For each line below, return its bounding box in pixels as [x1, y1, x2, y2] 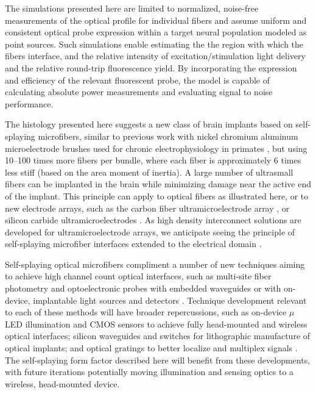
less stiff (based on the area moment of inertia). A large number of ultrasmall [5, 165, 293, 178]
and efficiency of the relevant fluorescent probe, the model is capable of [5, 73, 270, 86]
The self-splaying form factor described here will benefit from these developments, [5, 353, 311, 366]
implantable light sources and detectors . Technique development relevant [33, 293, 307, 306]
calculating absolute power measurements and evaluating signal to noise [5, 85, 273, 98]
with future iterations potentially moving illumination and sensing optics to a [5, 365, 294, 378]
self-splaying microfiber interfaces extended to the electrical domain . [5, 237, 262, 250]
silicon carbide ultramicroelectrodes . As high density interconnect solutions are [5, 213, 301, 226]
